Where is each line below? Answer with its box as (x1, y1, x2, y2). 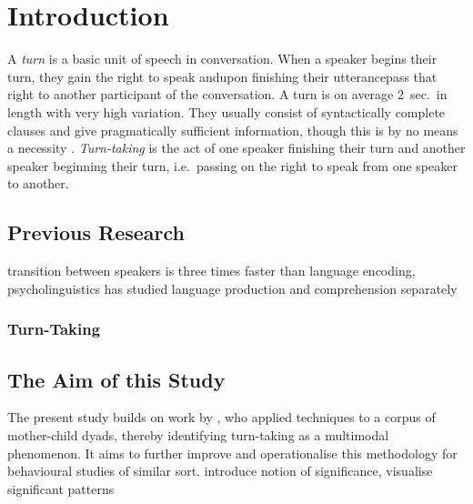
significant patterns (7, 479, 115, 498)
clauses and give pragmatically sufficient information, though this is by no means (7, 120, 458, 139)
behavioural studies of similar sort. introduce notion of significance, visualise (7, 461, 433, 480)
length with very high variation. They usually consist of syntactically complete (7, 102, 446, 121)
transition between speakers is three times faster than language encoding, (7, 261, 416, 280)
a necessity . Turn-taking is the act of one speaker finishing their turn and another (7, 138, 466, 157)
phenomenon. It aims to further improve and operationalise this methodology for (7, 443, 458, 462)
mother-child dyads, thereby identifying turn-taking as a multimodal (7, 425, 389, 444)
